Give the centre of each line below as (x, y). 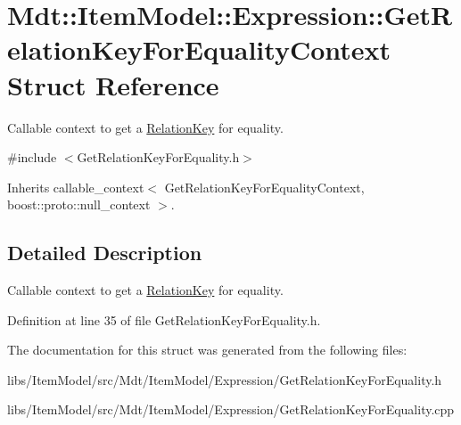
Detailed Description (105, 253)
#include (32, 157)
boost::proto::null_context (79, 204)
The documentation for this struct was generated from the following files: (207, 350)
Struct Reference (113, 84)
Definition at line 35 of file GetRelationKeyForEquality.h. (164, 319)
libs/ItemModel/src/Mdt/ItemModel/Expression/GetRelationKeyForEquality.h (225, 379)
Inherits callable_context (76, 187)
